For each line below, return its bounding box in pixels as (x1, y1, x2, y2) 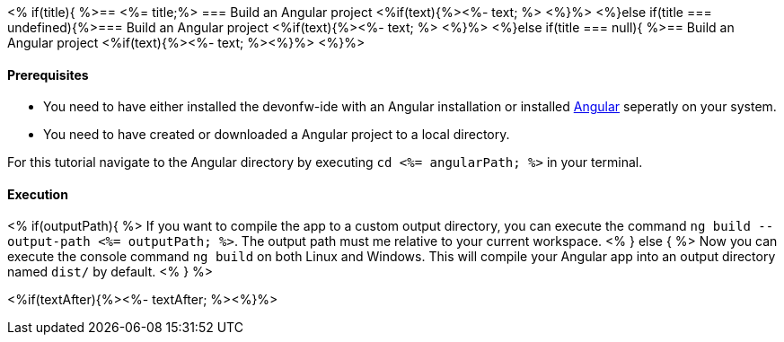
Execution (7, 186, 68, 202)
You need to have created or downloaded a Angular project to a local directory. (43, 127, 510, 143)
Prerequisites (7, 66, 89, 83)
